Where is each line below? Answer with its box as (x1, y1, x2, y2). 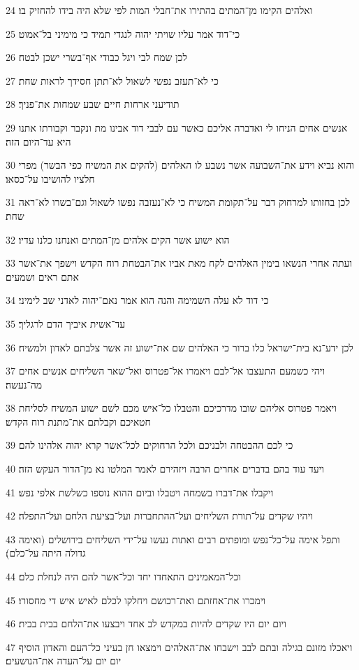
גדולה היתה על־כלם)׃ (6, 545, 86, 560)
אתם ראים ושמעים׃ (6, 269, 79, 284)
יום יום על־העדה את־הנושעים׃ (6, 653, 122, 668)
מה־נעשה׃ (6, 377, 43, 391)
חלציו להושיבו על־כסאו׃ (6, 171, 95, 186)
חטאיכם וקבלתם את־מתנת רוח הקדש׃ (6, 414, 151, 428)
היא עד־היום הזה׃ (6, 134, 71, 148)
